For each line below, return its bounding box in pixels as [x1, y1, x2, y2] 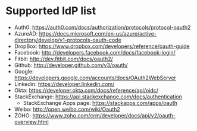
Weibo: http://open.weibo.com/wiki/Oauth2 [14, 106, 120, 113]
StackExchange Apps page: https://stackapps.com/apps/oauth [23, 99, 178, 106]
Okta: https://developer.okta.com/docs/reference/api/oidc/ [14, 87, 159, 94]
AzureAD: [14, 30, 38, 37]
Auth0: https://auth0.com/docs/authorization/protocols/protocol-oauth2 [14, 24, 191, 31]
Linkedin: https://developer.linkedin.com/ [14, 80, 115, 87]
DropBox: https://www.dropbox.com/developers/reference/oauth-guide [14, 43, 190, 50]
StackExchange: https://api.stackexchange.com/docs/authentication [14, 93, 182, 100]
